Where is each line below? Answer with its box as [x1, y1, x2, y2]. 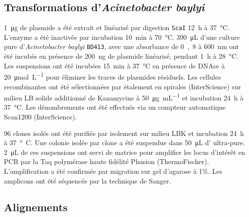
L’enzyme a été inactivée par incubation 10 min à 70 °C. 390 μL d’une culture [4, 32, 240, 42]
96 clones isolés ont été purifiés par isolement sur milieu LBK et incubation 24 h [4, 128, 244, 138]
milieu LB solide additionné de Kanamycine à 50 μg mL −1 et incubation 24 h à [4, 91, 244, 102]
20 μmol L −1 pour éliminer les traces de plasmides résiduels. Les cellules [4, 70, 221, 82]
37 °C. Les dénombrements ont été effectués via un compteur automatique [4, 102, 226, 112]
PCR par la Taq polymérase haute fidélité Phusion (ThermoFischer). [4, 156, 209, 167]
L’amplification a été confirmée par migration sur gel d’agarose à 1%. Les [4, 166, 222, 176]
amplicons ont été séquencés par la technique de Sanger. [4, 175, 171, 185]
